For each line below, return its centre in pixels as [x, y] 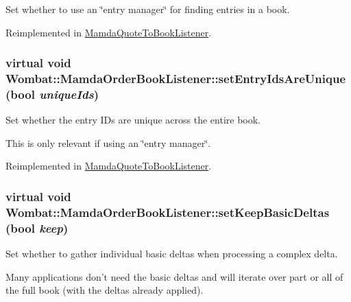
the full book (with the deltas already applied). [105, 290]
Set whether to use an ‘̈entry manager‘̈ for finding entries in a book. [148, 9]
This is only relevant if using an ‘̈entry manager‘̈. [108, 142]
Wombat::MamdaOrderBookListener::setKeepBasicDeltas [168, 212]
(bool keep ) [37, 228]
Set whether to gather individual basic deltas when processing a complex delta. [172, 254]
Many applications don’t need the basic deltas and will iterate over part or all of [174, 276]
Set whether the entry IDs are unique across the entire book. [133, 120]
